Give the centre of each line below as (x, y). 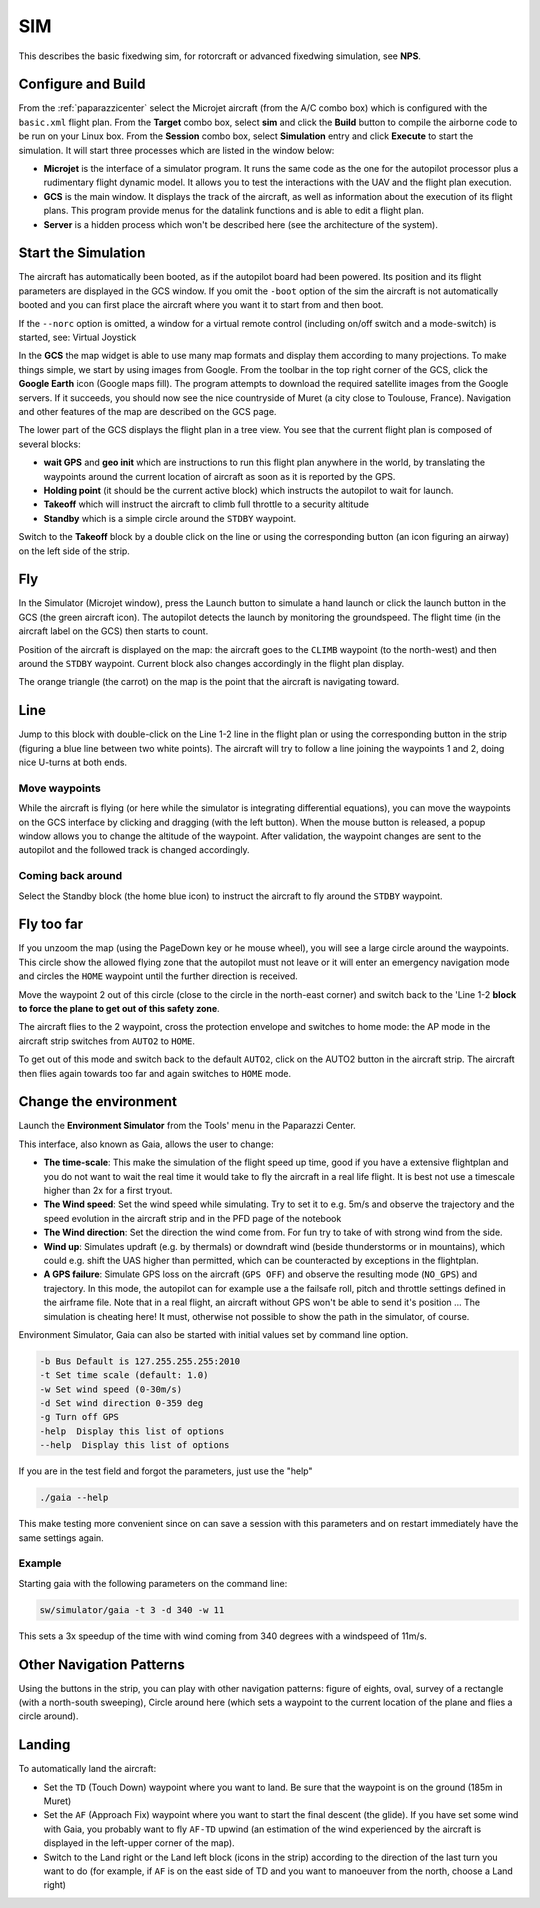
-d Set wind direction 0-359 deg (121, 1403)
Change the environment (97, 1101)
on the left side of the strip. (74, 551)
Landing (44, 1745)
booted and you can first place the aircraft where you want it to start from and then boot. (201, 305)
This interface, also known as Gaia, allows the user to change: (146, 1144)
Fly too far (51, 924)
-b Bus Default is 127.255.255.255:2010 (139, 1361)
